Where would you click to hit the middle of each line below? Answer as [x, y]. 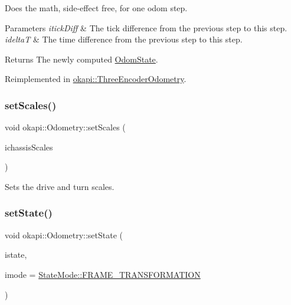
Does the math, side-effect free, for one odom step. [96, 8]
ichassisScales [29, 147]
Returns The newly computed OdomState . [81, 59]
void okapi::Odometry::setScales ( [65, 127]
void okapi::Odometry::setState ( [64, 235]
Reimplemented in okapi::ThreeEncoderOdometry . [96, 79]
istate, [16, 255]
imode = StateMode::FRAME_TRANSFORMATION [103, 274]
